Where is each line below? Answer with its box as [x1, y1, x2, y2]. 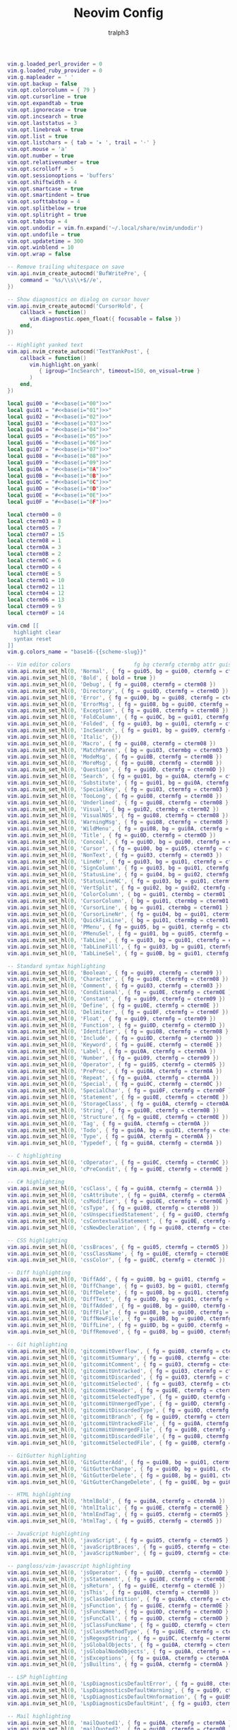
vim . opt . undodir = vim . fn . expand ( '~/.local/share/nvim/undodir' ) [7, 224, 204, 231]
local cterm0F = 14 [7, 610, 65, 617]
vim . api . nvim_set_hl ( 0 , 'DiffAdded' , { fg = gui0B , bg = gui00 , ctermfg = [7, 1302, 232, 1309]
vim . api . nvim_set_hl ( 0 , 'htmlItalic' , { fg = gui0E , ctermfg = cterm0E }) [7, 1504, 232, 1511]
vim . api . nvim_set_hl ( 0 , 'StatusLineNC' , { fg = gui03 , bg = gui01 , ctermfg [7, 878, 235, 885]
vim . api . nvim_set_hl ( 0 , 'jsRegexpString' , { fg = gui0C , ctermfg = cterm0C [7, 1635, 235, 1642]
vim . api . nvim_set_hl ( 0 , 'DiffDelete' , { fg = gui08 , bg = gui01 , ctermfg [7, 1289, 229, 1296]
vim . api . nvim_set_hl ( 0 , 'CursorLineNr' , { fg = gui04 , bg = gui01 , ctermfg [7, 910, 235, 918]
